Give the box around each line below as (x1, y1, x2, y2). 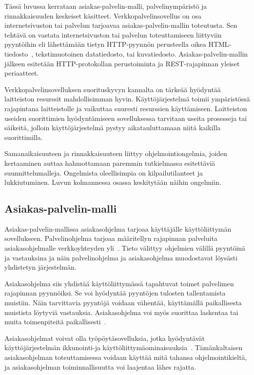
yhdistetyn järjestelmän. (4, 262, 77, 272)
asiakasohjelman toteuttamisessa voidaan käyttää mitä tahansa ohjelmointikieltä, (4, 352, 247, 362)
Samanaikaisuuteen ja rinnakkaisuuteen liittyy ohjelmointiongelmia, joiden (4, 148, 227, 158)
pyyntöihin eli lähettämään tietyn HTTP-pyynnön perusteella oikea (4, 39, 206, 49)
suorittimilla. (4, 132, 43, 142)
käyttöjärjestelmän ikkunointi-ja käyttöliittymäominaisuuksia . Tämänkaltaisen (4, 342, 243, 353)
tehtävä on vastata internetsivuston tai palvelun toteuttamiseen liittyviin (4, 29, 222, 39)
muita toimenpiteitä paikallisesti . (4, 316, 106, 327)
